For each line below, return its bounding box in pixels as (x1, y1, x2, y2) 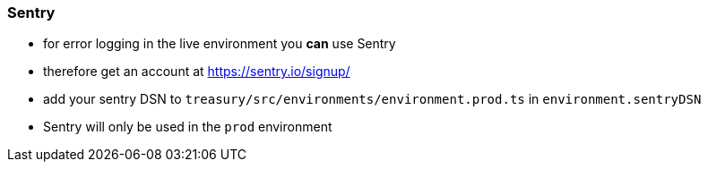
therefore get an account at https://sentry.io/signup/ (43, 63, 350, 80)
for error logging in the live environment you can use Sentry (43, 36, 396, 52)
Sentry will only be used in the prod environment (43, 119, 332, 135)
